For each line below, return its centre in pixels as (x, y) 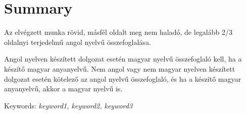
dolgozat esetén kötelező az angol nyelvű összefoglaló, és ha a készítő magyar (122, 78)
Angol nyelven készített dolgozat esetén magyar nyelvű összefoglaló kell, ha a (123, 59)
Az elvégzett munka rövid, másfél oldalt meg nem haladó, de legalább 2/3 (118, 32)
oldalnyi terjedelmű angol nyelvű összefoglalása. (78, 42)
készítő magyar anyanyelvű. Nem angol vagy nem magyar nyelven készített (120, 68)
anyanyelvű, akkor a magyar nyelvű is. (63, 89)
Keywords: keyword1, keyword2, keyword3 (68, 105)
